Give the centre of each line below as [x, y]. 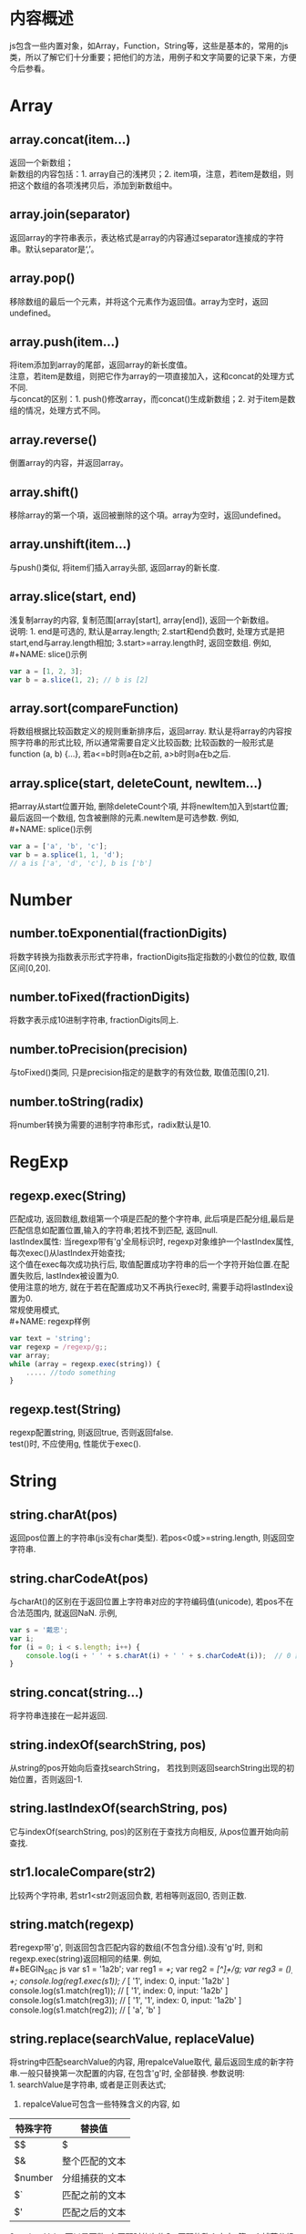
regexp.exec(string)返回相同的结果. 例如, [86, 1959]
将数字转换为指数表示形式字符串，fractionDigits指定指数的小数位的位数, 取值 [153, 956]
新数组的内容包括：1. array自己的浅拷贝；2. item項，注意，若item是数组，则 [152, 173]
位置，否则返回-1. [50, 1779]
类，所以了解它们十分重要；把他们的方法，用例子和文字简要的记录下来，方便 [153, 57]
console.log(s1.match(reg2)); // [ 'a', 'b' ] [85, 2010]
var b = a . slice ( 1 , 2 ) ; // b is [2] [79, 680]
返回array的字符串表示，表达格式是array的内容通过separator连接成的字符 [147, 237]
